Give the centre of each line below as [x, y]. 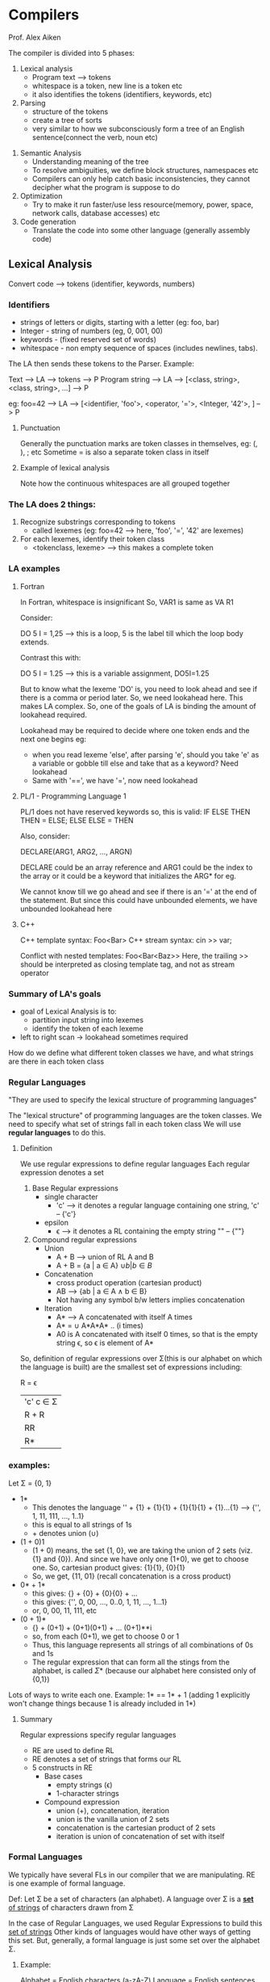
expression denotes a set [62, 1173]
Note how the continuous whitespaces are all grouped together [125, 483]
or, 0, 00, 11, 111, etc [64, 1610]
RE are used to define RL [73, 1750]
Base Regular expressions [75, 1188]
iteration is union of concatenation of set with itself [140, 1836]
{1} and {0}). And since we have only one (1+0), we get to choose [140, 1558]
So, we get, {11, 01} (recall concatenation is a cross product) [131, 1576]
